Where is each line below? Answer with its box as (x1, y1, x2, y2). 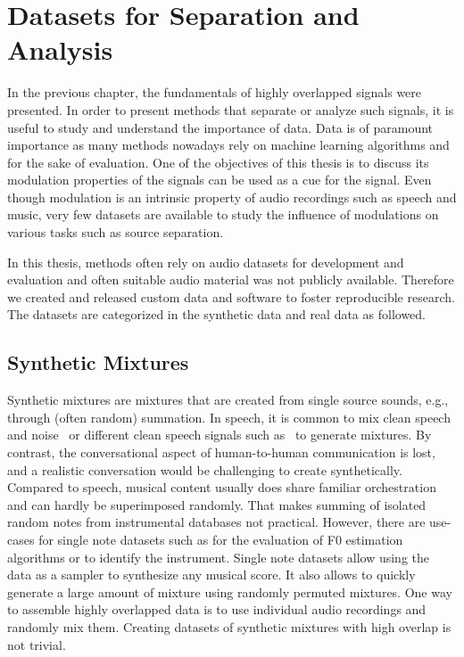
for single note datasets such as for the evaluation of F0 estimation (38, 530, 403, 548)
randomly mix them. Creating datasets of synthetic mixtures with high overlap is (7, 617, 452, 636)
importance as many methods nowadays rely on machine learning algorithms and (7, 136, 450, 154)
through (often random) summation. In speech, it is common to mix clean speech (7, 407, 451, 426)
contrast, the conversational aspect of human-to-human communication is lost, (7, 443, 435, 462)
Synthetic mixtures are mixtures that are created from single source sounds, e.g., (7, 390, 449, 409)
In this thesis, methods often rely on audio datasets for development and (7, 252, 404, 271)
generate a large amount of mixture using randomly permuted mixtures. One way (7, 582, 452, 601)
